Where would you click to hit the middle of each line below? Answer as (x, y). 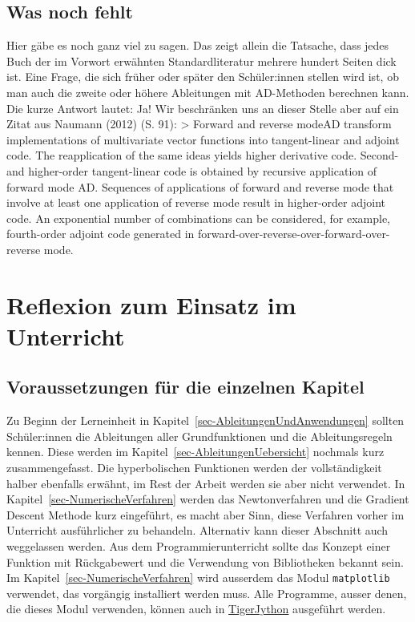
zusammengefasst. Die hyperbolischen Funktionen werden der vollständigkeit (194, 468)
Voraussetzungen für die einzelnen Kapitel (185, 387)
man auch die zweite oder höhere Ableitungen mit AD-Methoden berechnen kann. (208, 92)
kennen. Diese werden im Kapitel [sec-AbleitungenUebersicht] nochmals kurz (195, 452)
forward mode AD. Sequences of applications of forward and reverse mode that (200, 186)
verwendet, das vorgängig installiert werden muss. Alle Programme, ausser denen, (207, 593)
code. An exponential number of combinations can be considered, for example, (199, 218)
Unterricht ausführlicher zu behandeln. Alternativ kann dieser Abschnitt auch (197, 530)
